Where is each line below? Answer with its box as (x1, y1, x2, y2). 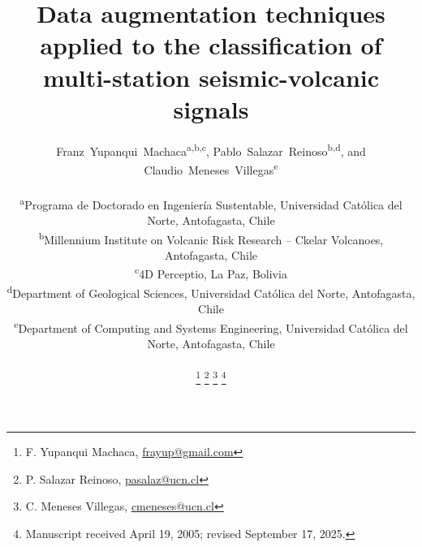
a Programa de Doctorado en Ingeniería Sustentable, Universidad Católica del (19, 193, 403, 213)
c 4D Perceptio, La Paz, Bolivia (135, 263, 287, 282)
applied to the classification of (40, 28, 382, 62)
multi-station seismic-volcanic (42, 60, 380, 93)
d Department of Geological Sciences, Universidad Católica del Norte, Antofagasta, (6, 282, 416, 301)
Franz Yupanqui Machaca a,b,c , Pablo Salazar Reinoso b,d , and (56, 140, 366, 159)
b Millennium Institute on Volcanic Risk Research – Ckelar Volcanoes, (38, 228, 384, 248)
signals (173, 92, 249, 125)
